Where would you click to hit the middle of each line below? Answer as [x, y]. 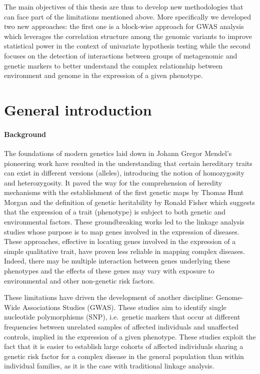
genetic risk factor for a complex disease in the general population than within [124, 356]
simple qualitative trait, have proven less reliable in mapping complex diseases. [125, 251]
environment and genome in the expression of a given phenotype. [103, 75]
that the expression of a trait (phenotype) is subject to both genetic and [115, 212]
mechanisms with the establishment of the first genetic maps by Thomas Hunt [124, 192]
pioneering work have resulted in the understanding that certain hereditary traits [128, 163]
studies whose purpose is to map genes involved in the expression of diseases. [122, 231]
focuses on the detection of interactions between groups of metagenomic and [121, 55]
